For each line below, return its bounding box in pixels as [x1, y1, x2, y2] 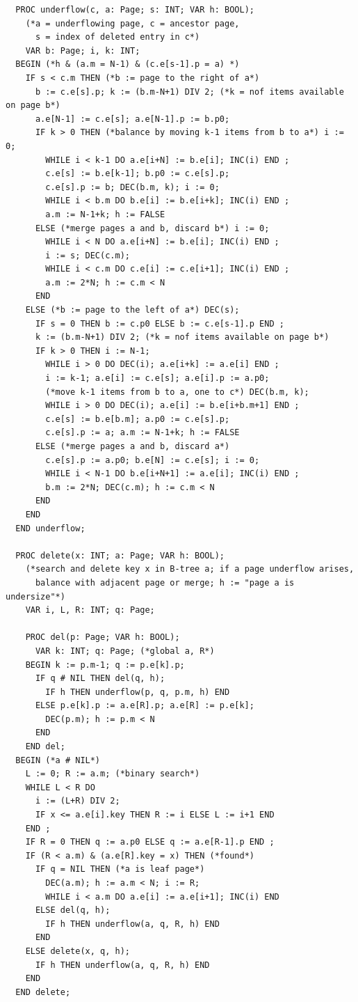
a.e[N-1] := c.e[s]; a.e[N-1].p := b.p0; [35, 113, 230, 124]
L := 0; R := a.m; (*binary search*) [25, 769, 200, 779]
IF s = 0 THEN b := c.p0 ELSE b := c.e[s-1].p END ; [35, 318, 284, 329]
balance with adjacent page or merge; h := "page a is [35, 577, 295, 588]
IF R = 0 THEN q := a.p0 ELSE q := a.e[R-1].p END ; [25, 837, 275, 847]
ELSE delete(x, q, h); [25, 946, 130, 956]
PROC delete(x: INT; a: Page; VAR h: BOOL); [15, 550, 225, 561]
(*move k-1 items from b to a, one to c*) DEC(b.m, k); [45, 386, 309, 397]
